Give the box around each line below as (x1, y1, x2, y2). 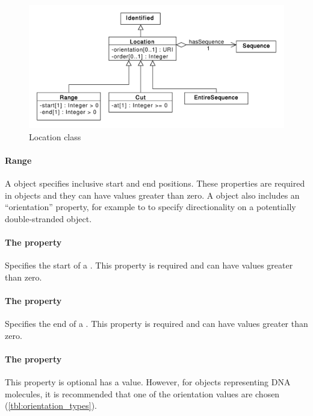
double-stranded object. (5, 212, 92, 225)
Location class (29, 130, 81, 143)
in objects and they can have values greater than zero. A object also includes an (5, 188, 300, 201)
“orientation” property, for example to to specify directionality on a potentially (5, 200, 296, 213)
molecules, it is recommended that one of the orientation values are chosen (5, 387, 280, 400)
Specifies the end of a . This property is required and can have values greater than (5, 317, 308, 330)
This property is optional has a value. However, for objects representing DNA (5, 376, 291, 388)
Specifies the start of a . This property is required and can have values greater (5, 259, 293, 272)
